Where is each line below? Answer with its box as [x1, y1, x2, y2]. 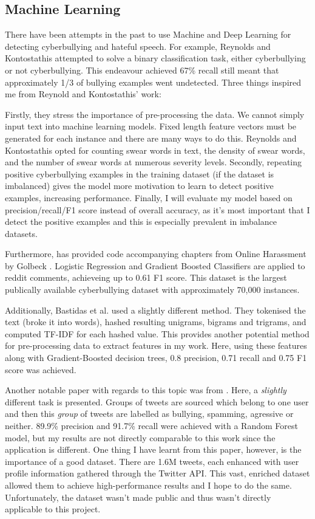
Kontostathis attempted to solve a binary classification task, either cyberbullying [5, 52, 306, 64]
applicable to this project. [5, 503, 101, 515]
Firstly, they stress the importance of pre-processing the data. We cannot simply [5, 108, 305, 120]
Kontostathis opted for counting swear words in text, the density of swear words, [5, 143, 305, 156]
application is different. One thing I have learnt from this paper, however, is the [5, 443, 302, 456]
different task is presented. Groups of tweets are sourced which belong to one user [5, 395, 309, 408]
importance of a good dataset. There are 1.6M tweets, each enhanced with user [5, 455, 299, 467]
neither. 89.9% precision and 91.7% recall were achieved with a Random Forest [5, 419, 298, 432]
